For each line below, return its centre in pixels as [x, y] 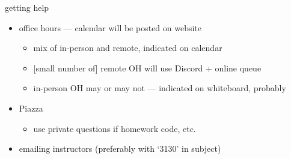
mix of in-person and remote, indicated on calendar [128, 48]
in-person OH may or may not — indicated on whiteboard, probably [160, 88]
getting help [27, 7]
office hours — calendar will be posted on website [110, 27]
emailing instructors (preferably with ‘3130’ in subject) [120, 148]
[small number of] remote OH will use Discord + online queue [147, 67]
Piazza [31, 108]
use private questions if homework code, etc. [115, 128]
